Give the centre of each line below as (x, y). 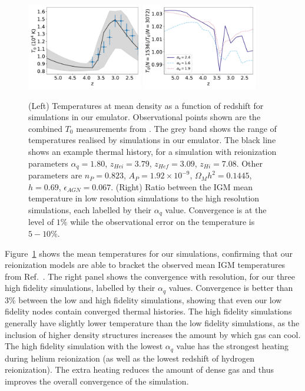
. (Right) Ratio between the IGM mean (182, 186)
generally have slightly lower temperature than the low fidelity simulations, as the (152, 322)
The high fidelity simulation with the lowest (84, 346)
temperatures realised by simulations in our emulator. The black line (152, 140)
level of (41, 222)
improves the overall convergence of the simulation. (97, 381)
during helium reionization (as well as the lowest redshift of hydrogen (130, 358)
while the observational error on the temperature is (163, 222)
